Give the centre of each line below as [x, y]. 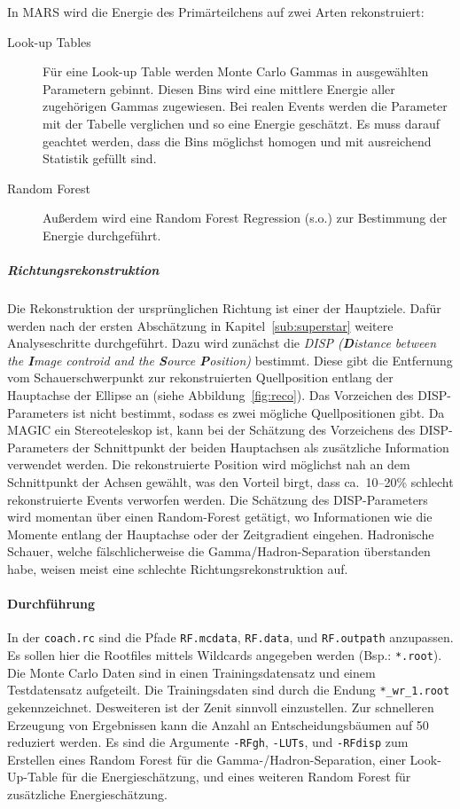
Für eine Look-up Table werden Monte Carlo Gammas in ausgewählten [236, 71]
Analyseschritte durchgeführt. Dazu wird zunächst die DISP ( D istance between [222, 343]
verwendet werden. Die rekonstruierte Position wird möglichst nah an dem [209, 464]
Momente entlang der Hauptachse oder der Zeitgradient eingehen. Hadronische [221, 534]
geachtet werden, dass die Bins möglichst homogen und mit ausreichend [237, 141]
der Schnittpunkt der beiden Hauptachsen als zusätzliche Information [261, 447]
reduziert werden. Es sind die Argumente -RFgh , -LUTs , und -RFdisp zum [208, 742]
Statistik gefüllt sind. [100, 158]
